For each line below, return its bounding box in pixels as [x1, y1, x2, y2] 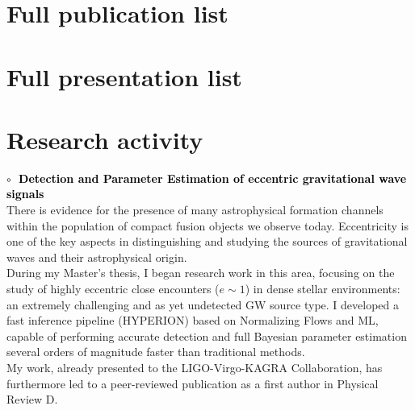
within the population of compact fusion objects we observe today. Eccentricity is [6, 217, 409, 234]
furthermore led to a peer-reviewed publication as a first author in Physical [6, 375, 379, 391]
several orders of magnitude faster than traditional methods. [6, 343, 305, 360]
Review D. [6, 391, 58, 408]
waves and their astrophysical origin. [6, 248, 187, 265]
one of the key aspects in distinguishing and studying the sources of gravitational [6, 233, 408, 250]
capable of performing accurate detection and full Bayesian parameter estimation [6, 327, 407, 344]
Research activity [6, 122, 203, 155]
